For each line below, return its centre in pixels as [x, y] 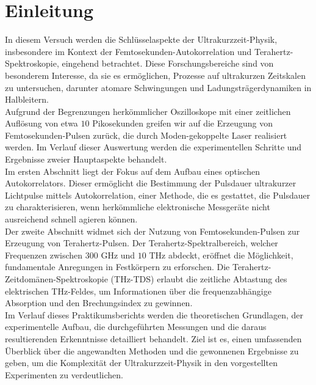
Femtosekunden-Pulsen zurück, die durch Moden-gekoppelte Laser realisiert [146, 135]
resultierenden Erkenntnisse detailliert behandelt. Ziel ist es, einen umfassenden [153, 338]
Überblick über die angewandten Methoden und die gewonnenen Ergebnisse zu [152, 350]
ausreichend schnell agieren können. [71, 219]
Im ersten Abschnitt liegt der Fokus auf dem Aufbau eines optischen [132, 171]
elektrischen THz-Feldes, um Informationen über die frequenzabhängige [138, 291]
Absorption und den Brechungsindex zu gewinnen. [99, 303]
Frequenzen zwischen [44, 255]
